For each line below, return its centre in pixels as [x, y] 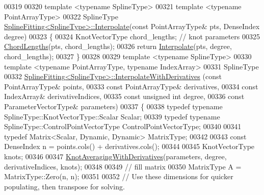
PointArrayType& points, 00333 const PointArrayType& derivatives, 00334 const [131, 86]
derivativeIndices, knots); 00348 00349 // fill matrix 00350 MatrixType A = [123, 166]
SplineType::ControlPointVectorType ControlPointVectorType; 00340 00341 [123, 126]
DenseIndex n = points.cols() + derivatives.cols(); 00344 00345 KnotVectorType [129, 146]
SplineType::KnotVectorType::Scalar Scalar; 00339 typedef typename [112, 116]
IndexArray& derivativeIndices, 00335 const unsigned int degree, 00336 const [124, 96]
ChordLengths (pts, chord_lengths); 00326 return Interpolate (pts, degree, [118, 46]
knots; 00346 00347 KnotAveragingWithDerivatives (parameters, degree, [115, 156]
